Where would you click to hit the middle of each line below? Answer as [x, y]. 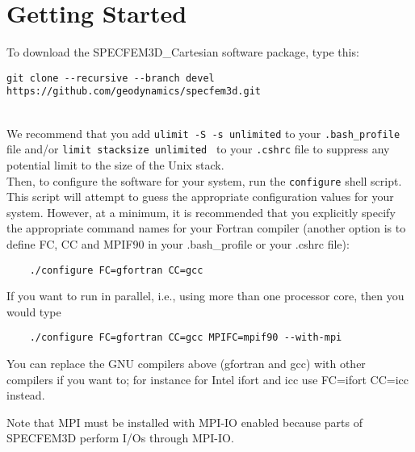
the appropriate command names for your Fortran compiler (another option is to [206, 228]
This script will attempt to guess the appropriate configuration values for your [200, 197]
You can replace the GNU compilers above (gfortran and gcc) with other [186, 364]
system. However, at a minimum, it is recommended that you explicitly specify [201, 212]
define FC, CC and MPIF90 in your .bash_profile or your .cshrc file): [178, 243]
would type [34, 311]
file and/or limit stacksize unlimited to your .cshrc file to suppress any [198, 149]
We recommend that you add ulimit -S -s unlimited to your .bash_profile [203, 133]
